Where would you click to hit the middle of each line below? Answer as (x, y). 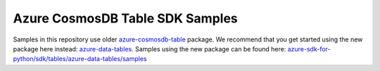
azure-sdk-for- (309, 49)
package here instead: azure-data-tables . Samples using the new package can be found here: (150, 49)
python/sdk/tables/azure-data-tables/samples (80, 59)
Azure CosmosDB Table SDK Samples (126, 18)
